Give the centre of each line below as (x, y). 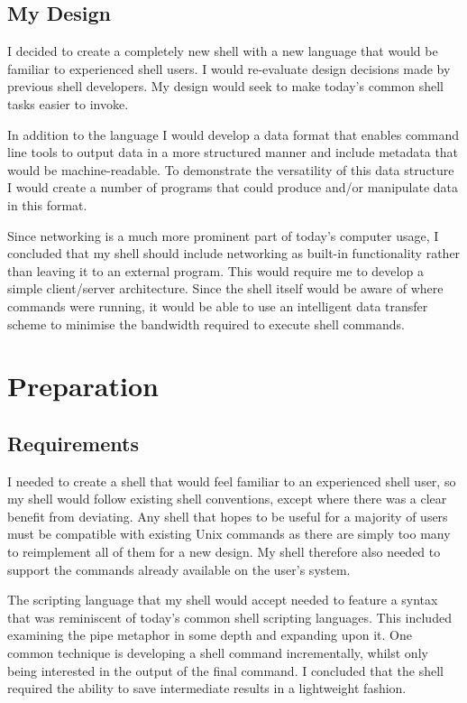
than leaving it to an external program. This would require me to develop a (215, 270)
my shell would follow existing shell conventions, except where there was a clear (227, 499)
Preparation (83, 386)
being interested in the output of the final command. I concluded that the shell (225, 670)
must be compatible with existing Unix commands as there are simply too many (229, 534)
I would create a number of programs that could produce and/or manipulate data (233, 187)
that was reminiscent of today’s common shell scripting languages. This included (229, 617)
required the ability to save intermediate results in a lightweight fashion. (207, 688)
